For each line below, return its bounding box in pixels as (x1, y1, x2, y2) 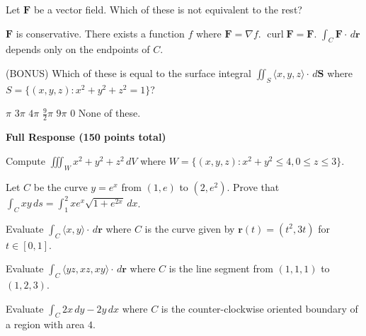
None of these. (78, 105, 141, 120)
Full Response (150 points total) (6, 129, 166, 144)
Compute (6, 153, 45, 168)
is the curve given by (144, 221, 235, 236)
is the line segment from (168, 261, 273, 276)
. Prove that (227, 179, 280, 194)
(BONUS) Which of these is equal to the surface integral (6, 65, 251, 80)
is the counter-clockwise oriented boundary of (161, 301, 358, 315)
